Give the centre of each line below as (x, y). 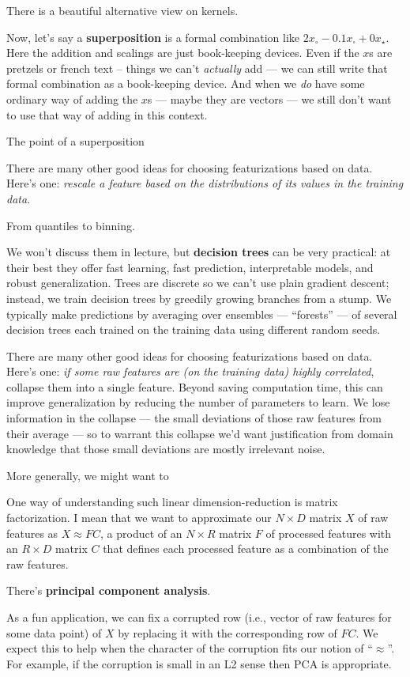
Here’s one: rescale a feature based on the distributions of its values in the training (205, 183)
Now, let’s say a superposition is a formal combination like (153, 37)
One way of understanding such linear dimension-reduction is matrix (172, 502)
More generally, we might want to (88, 475)
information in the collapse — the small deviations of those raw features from (194, 418)
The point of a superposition (75, 141)
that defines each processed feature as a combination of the (246, 548)
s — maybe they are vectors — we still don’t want (269, 98)
